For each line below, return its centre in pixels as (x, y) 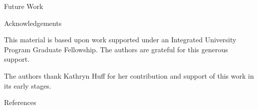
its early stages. (28, 85)
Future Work (24, 6)
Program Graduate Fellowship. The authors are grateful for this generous (116, 49)
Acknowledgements (33, 23)
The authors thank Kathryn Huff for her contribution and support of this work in (129, 75)
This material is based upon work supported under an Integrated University (120, 40)
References (20, 102)
